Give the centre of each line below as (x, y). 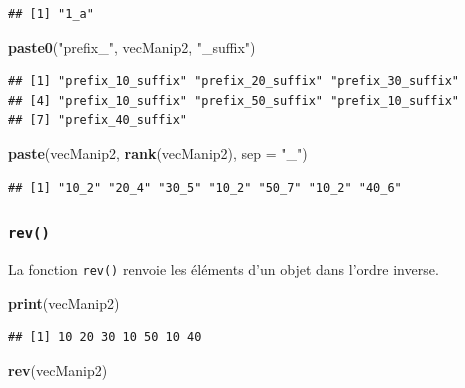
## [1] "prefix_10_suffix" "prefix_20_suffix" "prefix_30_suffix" (234, 81)
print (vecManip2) (64, 302)
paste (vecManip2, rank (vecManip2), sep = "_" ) (158, 152)
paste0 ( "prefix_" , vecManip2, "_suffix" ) (132, 46)
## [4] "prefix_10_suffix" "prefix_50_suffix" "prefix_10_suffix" (234, 100)
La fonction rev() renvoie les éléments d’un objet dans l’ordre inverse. (223, 268)
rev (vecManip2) (58, 369)
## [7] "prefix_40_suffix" (97, 120)
